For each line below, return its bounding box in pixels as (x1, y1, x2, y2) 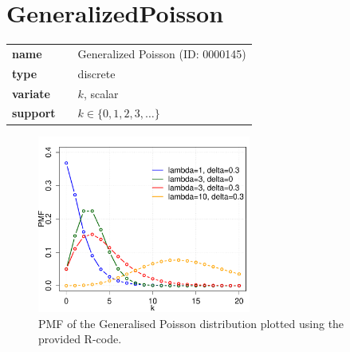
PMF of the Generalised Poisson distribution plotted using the (38, 314, 344, 331)
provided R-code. (38, 330, 122, 347)
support (12, 105, 56, 121)
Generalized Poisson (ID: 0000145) (77, 45, 246, 61)
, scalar (83, 85, 119, 101)
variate (12, 85, 50, 101)
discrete (77, 65, 116, 81)
